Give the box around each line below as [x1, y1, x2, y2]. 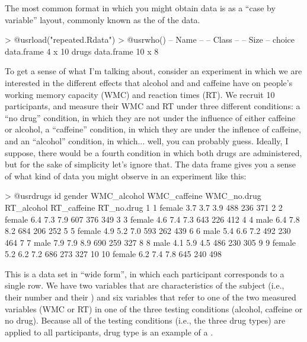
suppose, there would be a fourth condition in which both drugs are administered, [5, 146, 302, 159]
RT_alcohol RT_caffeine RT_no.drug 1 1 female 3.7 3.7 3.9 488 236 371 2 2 [5, 201, 283, 213]
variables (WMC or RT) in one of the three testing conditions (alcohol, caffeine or [5, 302, 303, 315]
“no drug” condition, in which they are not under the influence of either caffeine [5, 111, 296, 123]
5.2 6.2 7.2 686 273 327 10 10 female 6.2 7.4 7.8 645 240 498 [5, 248, 222, 260]
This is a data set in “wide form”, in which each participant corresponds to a [5, 267, 284, 280]
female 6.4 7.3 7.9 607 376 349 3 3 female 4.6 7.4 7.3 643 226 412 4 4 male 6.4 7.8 [5, 213, 300, 225]
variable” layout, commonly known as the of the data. [5, 13, 200, 26]
